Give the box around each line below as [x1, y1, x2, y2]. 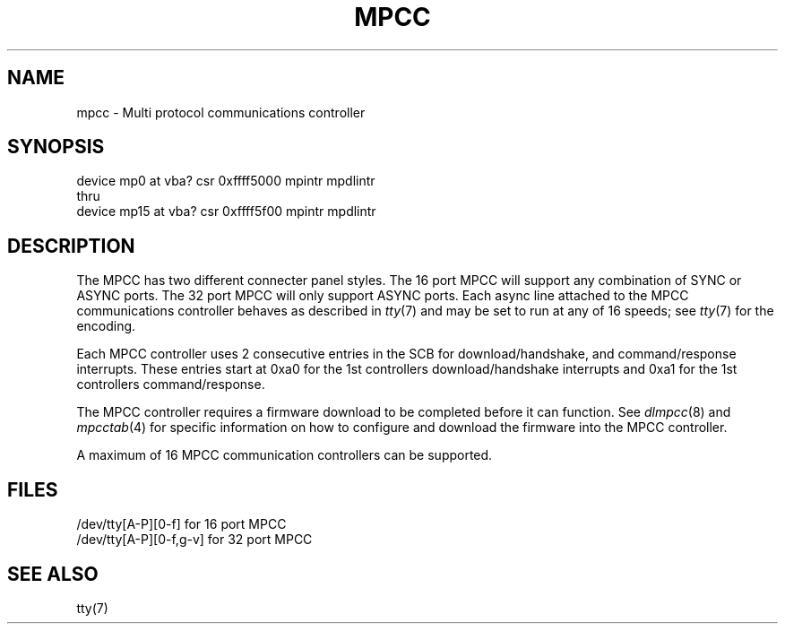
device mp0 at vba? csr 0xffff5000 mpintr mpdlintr [76, 173, 375, 189]
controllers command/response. [76, 376, 265, 393]
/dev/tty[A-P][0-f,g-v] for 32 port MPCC [76, 532, 313, 548]
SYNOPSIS [7, 135, 105, 159]
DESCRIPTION [7, 234, 135, 257]
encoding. [76, 318, 136, 334]
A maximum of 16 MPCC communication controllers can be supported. [76, 447, 493, 463]
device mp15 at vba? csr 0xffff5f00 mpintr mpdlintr [76, 203, 376, 220]
